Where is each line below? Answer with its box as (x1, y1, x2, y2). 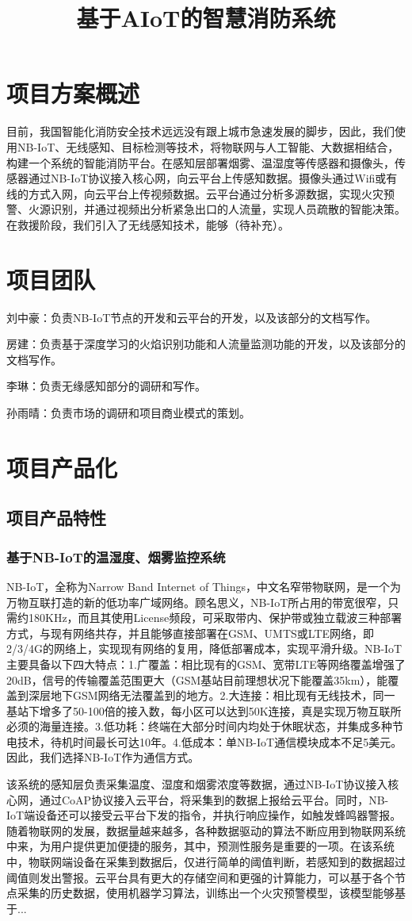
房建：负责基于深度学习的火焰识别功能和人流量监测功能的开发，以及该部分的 (6, 336, 406, 352)
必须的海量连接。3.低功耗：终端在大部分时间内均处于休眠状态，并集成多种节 (6, 718, 403, 735)
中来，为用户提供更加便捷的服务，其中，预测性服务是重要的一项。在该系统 (6, 838, 395, 854)
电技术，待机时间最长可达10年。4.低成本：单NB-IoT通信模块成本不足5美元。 (6, 733, 402, 750)
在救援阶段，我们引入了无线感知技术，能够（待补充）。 (6, 216, 289, 232)
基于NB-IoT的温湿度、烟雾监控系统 (6, 547, 226, 566)
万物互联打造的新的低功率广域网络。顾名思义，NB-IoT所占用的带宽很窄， (6, 593, 388, 610)
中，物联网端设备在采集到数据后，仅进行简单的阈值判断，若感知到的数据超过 (6, 854, 406, 870)
